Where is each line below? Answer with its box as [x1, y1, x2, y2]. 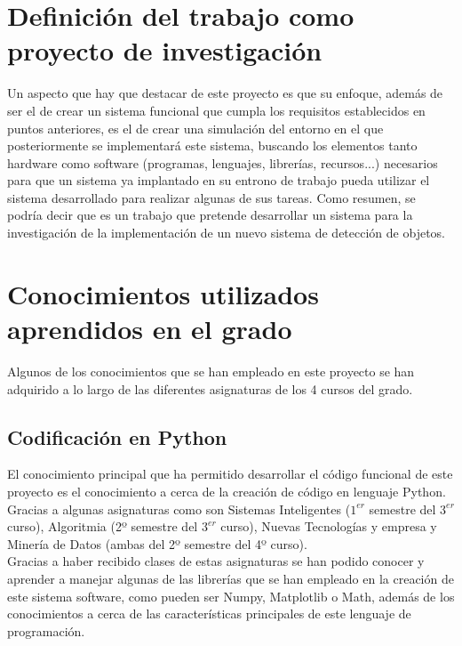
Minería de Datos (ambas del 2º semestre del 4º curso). [7, 534, 307, 553]
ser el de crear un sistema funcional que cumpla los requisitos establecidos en [7, 101, 426, 119]
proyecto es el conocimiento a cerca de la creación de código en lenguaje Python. [7, 481, 446, 500]
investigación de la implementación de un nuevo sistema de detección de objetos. [7, 223, 445, 242]
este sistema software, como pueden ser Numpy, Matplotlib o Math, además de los [7, 586, 455, 605]
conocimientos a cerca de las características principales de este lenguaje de [7, 604, 411, 623]
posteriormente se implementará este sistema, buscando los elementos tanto [7, 136, 418, 155]
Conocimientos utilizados [7, 275, 319, 311]
